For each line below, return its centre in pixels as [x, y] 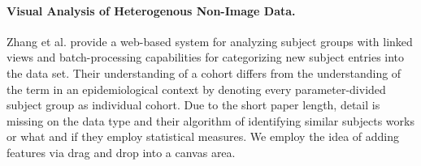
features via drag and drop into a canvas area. [121, 152]
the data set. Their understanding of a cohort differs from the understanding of [204, 72]
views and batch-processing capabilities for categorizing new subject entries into [206, 57]
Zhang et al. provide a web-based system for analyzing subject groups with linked [210, 41]
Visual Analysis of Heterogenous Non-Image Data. [151, 10]
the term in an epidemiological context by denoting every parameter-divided [196, 89]
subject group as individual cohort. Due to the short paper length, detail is [193, 105]
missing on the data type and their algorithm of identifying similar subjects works [210, 120]
